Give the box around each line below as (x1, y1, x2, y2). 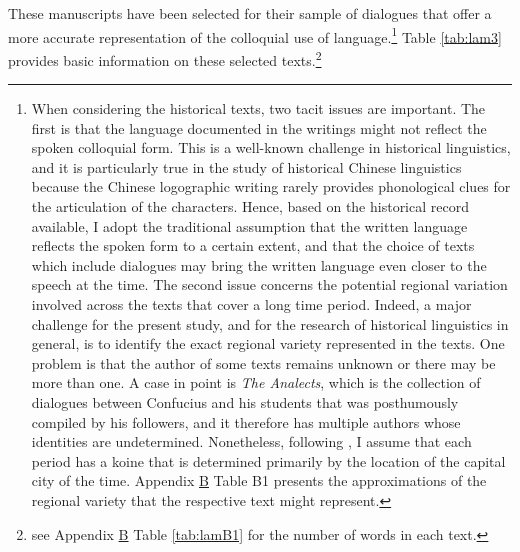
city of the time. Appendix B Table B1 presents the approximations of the (31, 470, 487, 491)
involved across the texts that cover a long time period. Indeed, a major (31, 294, 472, 315)
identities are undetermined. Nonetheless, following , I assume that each (31, 431, 472, 452)
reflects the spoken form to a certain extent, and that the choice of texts (31, 235, 475, 256)
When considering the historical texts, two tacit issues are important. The (31, 98, 486, 119)
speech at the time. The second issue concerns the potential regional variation (31, 274, 508, 295)
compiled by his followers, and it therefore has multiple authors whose (31, 411, 461, 432)
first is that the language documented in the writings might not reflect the (31, 117, 487, 138)
